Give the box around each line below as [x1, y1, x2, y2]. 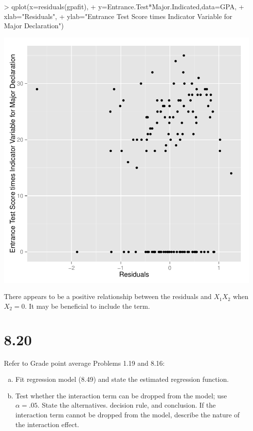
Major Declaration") [4, 20, 64, 31]
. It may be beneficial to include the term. [24, 300, 150, 311]
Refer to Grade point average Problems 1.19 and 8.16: [4, 357, 165, 368]
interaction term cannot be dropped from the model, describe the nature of [15, 410, 240, 420]
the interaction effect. [15, 419, 79, 429]
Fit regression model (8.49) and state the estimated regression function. [15, 374, 229, 384]
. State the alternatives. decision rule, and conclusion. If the [37, 400, 216, 410]
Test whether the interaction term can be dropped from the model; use [15, 390, 227, 400]
